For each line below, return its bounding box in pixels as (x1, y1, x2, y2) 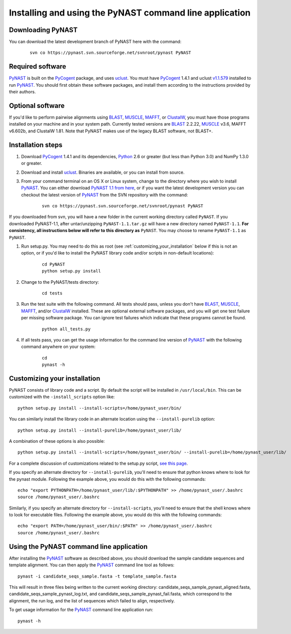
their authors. (9, 89, 36, 95)
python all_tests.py (42, 326, 91, 332)
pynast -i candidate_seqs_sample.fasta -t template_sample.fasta (17, 573, 177, 579)
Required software (9, 62, 67, 71)
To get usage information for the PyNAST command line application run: (9, 607, 154, 613)
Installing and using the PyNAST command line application (9, 7, 251, 18)
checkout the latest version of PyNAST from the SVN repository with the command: (21, 192, 188, 198)
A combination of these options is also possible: (9, 438, 105, 444)
